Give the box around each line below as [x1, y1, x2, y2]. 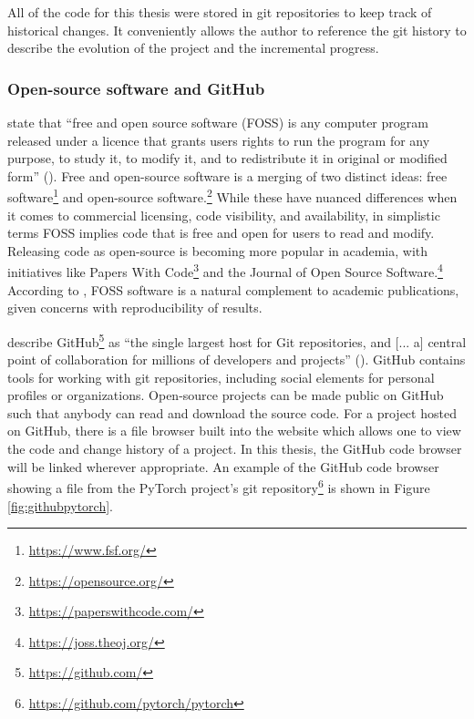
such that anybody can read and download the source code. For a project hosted [7, 403, 457, 422]
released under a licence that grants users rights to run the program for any [7, 130, 430, 149]
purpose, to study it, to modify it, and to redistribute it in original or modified [7, 149, 448, 168]
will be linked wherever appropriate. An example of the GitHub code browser [7, 457, 439, 476]
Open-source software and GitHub [7, 77, 265, 99]
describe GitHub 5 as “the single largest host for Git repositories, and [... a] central [7, 329, 467, 351]
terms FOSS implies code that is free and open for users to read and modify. [7, 223, 435, 242]
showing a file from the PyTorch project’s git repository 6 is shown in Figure [7, 476, 430, 497]
